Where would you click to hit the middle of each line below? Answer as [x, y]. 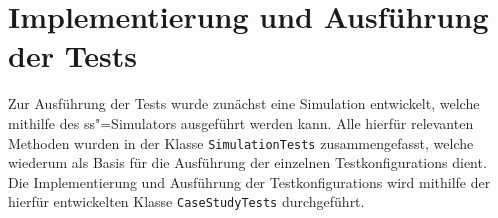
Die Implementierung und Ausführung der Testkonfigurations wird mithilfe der [249, 181]
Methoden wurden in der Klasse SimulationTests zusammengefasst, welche [241, 142]
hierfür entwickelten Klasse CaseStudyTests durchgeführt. [186, 201]
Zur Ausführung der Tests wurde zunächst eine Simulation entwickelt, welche [244, 103]
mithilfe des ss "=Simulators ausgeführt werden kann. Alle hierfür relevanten [241, 122]
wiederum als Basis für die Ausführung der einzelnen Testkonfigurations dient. [247, 162]
